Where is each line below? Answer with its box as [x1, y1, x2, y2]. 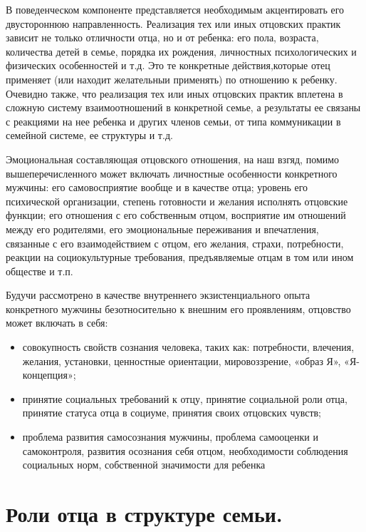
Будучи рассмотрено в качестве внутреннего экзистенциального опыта [6, 287, 310, 302]
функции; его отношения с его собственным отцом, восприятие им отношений [6, 208, 346, 222]
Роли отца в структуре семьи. [6, 499, 283, 528]
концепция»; [22, 367, 76, 382]
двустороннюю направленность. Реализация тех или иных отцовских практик [6, 16, 341, 31]
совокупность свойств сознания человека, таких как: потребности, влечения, [22, 339, 355, 354]
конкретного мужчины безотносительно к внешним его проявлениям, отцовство [6, 301, 351, 316]
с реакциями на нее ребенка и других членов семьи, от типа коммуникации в [6, 113, 341, 128]
